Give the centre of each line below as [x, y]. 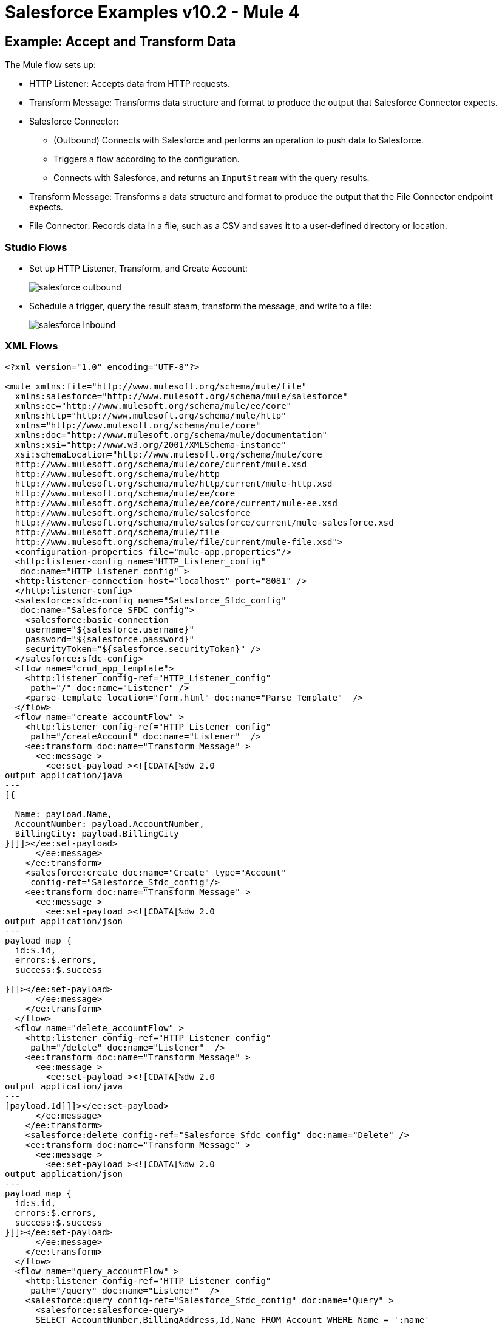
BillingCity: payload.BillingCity [97, 833]
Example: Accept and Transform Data [120, 41]
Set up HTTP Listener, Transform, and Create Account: [138, 268]
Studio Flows [36, 247]
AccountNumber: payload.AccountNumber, [110, 824]
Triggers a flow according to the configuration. [147, 159]
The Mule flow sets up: [51, 65]
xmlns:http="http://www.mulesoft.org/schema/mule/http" [151, 415]
